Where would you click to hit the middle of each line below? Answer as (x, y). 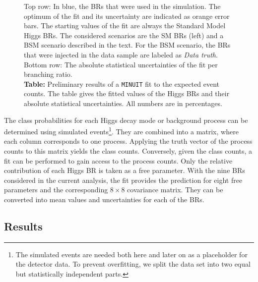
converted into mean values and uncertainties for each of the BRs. (104, 199)
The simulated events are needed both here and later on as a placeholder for (131, 254)
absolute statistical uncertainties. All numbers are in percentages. (123, 103)
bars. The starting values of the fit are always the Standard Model (125, 26)
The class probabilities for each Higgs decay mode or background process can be (126, 120)
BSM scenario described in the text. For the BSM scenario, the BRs (127, 45)
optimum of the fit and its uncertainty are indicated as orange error (127, 16)
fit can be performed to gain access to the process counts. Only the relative (118, 160)
